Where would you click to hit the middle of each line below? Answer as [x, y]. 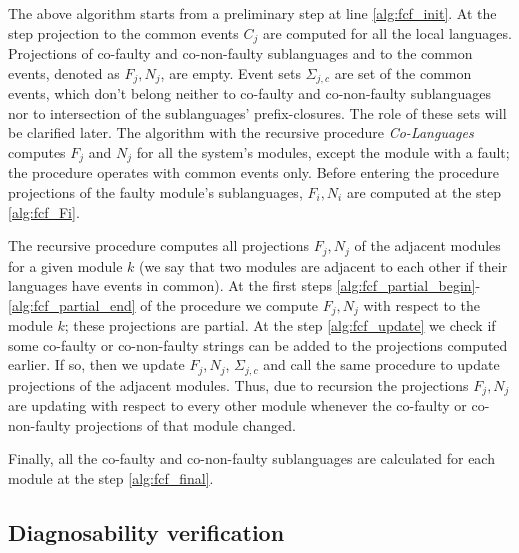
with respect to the [421, 304]
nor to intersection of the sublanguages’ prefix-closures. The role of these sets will [257, 112]
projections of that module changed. [185, 424]
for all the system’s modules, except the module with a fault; [323, 151]
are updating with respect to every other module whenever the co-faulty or [237, 405]
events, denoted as [64, 72]
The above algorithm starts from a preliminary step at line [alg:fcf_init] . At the [252, 13]
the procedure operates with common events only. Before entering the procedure [253, 172]
